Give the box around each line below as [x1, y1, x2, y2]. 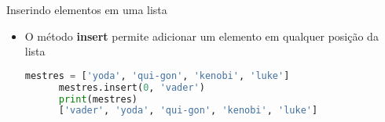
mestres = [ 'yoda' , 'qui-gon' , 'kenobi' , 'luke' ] [24, 70, 290, 81]
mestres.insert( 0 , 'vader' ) [58, 81, 205, 93]
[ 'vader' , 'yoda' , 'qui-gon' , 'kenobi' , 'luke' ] [58, 105, 318, 117]
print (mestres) [58, 93, 137, 105]
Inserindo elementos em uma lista [6, 2, 167, 17]
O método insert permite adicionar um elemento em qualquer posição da [24, 27, 379, 44]
